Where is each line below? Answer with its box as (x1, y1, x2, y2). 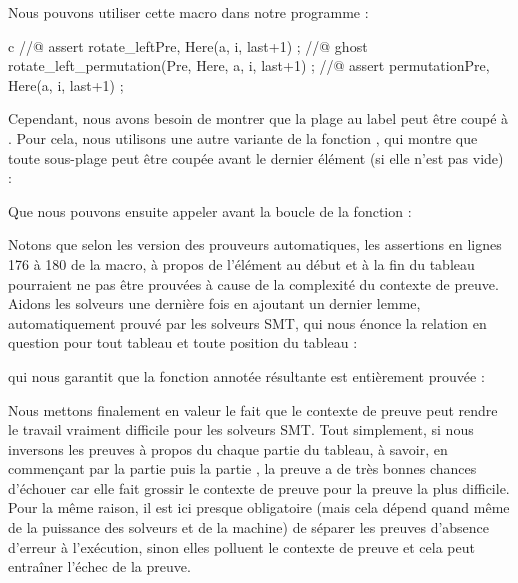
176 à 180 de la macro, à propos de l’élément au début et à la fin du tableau (8, 253, 475, 274)
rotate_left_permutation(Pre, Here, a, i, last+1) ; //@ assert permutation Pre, (8, 55, 490, 76)
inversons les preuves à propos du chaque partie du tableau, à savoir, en (8, 438, 448, 459)
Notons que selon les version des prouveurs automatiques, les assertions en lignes (8, 234, 502, 255)
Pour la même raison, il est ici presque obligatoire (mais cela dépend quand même (8, 497, 510, 518)
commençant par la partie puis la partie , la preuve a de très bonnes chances (8, 458, 477, 479)
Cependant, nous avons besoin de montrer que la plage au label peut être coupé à (8, 108, 509, 129)
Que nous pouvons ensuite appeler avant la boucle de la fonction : (8, 200, 412, 221)
